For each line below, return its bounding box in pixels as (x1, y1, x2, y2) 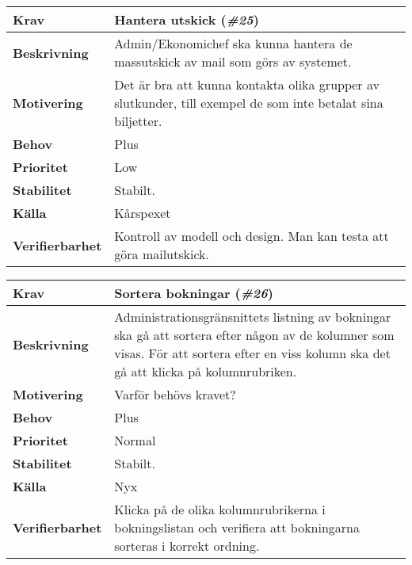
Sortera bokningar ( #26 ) (114, 284, 273, 302)
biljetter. (114, 112, 162, 130)
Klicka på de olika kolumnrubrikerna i (114, 500, 326, 518)
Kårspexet (114, 204, 171, 222)
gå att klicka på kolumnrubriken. (114, 362, 297, 380)
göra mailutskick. (114, 245, 209, 263)
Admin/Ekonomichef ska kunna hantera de (114, 34, 353, 52)
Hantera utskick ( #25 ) (114, 10, 259, 29)
